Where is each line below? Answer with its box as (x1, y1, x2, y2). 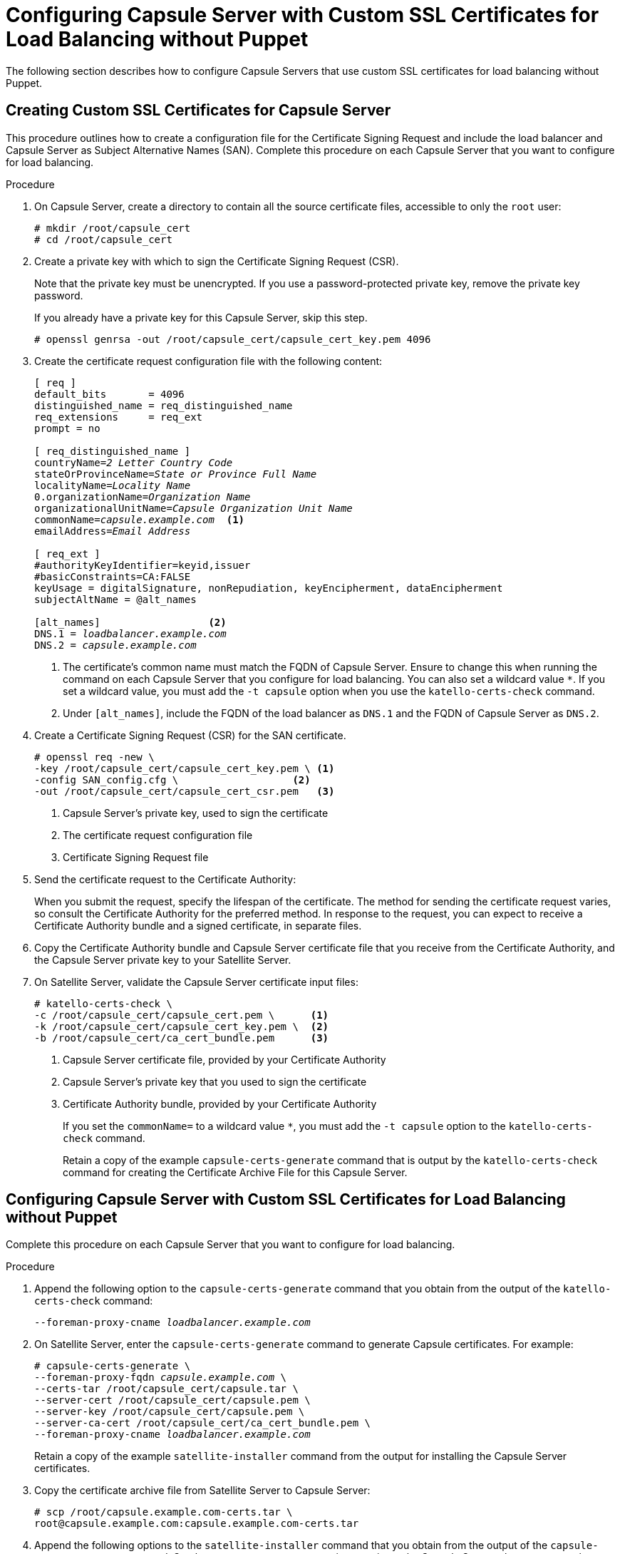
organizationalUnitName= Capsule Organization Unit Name (34, 502, 353, 514)
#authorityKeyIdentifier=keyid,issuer (34, 559, 251, 571)
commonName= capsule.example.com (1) (34, 513, 245, 525)
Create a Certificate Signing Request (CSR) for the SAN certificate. (34, 729, 346, 741)
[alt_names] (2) (34, 616, 227, 628)
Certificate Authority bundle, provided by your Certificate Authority (63, 1097, 377, 1110)
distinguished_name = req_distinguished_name (34, 399, 293, 411)
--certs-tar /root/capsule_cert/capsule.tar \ (34, 1383, 299, 1395)
